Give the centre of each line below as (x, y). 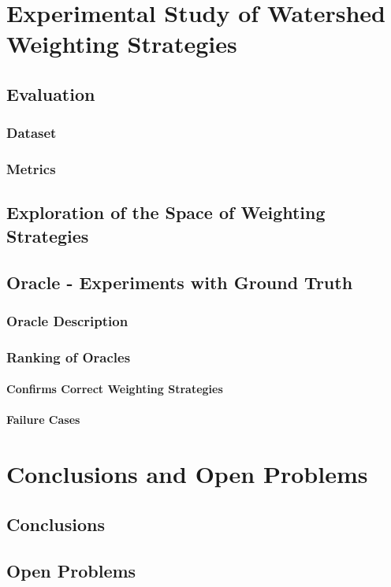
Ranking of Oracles (69, 357)
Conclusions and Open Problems (187, 474)
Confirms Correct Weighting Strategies (115, 389)
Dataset (32, 133)
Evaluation (51, 93)
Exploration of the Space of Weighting (166, 212)
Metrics (31, 169)
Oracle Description (67, 320)
